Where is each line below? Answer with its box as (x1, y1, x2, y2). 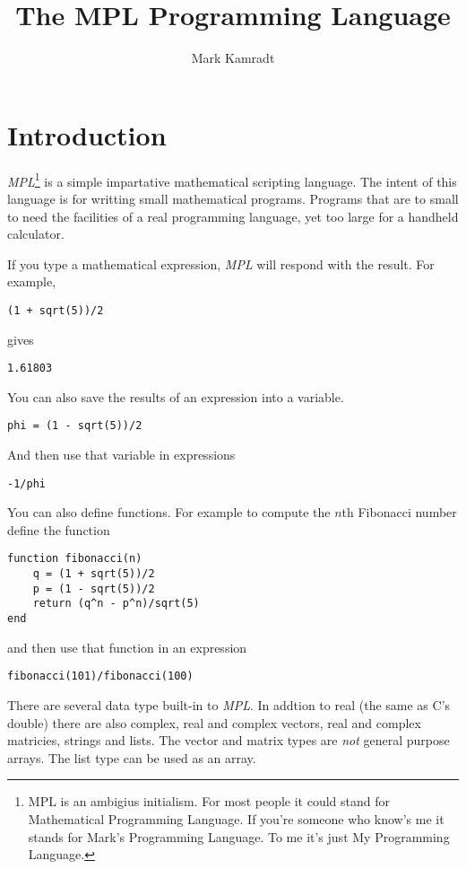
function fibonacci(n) (7, 552, 142, 566)
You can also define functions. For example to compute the (7, 503, 331, 522)
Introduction (7, 116, 167, 153)
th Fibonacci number (341, 503, 457, 522)
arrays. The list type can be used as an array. (7, 748, 256, 767)
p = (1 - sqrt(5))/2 (32, 582, 155, 595)
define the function (7, 520, 110, 539)
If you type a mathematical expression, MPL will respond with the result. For (7, 254, 435, 273)
